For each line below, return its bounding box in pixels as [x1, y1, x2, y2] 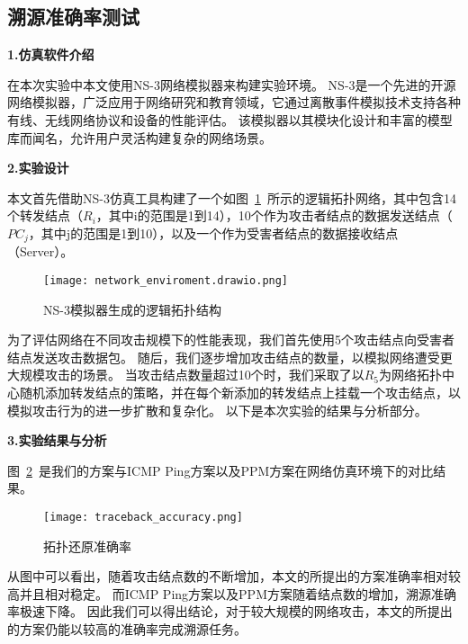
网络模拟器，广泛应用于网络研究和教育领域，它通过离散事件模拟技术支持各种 [7, 93, 461, 112]
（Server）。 [7, 242, 74, 261]
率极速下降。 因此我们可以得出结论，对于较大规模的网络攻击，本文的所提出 [7, 602, 453, 621]
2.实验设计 [7, 158, 69, 177]
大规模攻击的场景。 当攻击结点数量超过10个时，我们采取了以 [7, 365, 364, 384]
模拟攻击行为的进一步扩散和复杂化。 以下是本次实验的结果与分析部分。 [7, 400, 427, 419]
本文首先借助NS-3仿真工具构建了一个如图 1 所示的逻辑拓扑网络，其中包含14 [7, 188, 456, 207]
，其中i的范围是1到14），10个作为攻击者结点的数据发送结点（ [95, 206, 453, 225]
